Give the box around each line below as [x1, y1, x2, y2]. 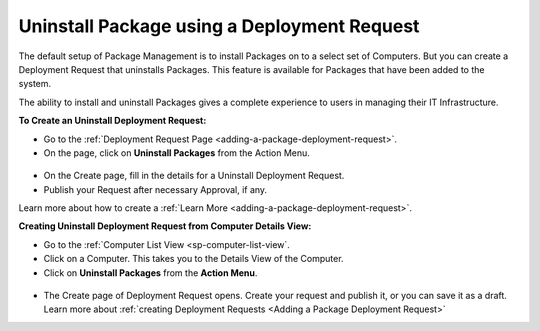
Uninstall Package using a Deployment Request [18, 15, 420, 37]
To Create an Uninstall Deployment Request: [18, 115, 207, 127]
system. [18, 78, 52, 90]
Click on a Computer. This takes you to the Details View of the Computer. [43, 253, 344, 265]
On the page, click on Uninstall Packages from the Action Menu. [43, 146, 310, 159]
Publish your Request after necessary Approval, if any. [43, 183, 268, 195]
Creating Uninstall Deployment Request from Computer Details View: [18, 220, 312, 232]
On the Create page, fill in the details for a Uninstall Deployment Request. [43, 170, 345, 182]
